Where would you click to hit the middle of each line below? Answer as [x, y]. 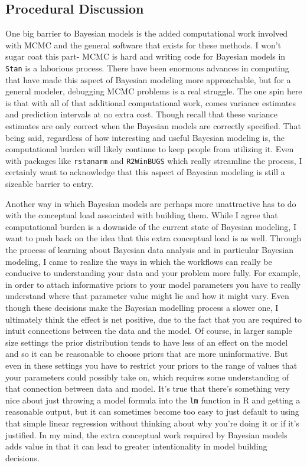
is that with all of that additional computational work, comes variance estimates [151, 102]
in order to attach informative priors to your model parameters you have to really [153, 284]
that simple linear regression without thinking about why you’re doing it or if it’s [152, 423]
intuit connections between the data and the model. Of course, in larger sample [149, 331]
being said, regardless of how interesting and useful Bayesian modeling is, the [145, 137]
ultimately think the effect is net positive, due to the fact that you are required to [153, 319]
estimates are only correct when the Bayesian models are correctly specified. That [153, 126]
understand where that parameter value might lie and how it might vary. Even [147, 296]
